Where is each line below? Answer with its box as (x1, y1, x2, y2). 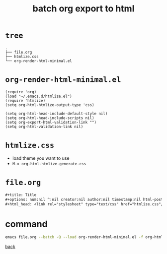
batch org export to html (32, 3, 135, 14)
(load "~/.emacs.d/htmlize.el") (5, 94, 72, 99)
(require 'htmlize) (5, 98, 46, 103)
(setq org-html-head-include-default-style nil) (5, 111, 108, 116)
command (5, 218, 48, 230)
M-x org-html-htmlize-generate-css (12, 161, 86, 166)
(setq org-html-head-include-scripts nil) (5, 115, 94, 121)
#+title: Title (5, 192, 37, 197)
